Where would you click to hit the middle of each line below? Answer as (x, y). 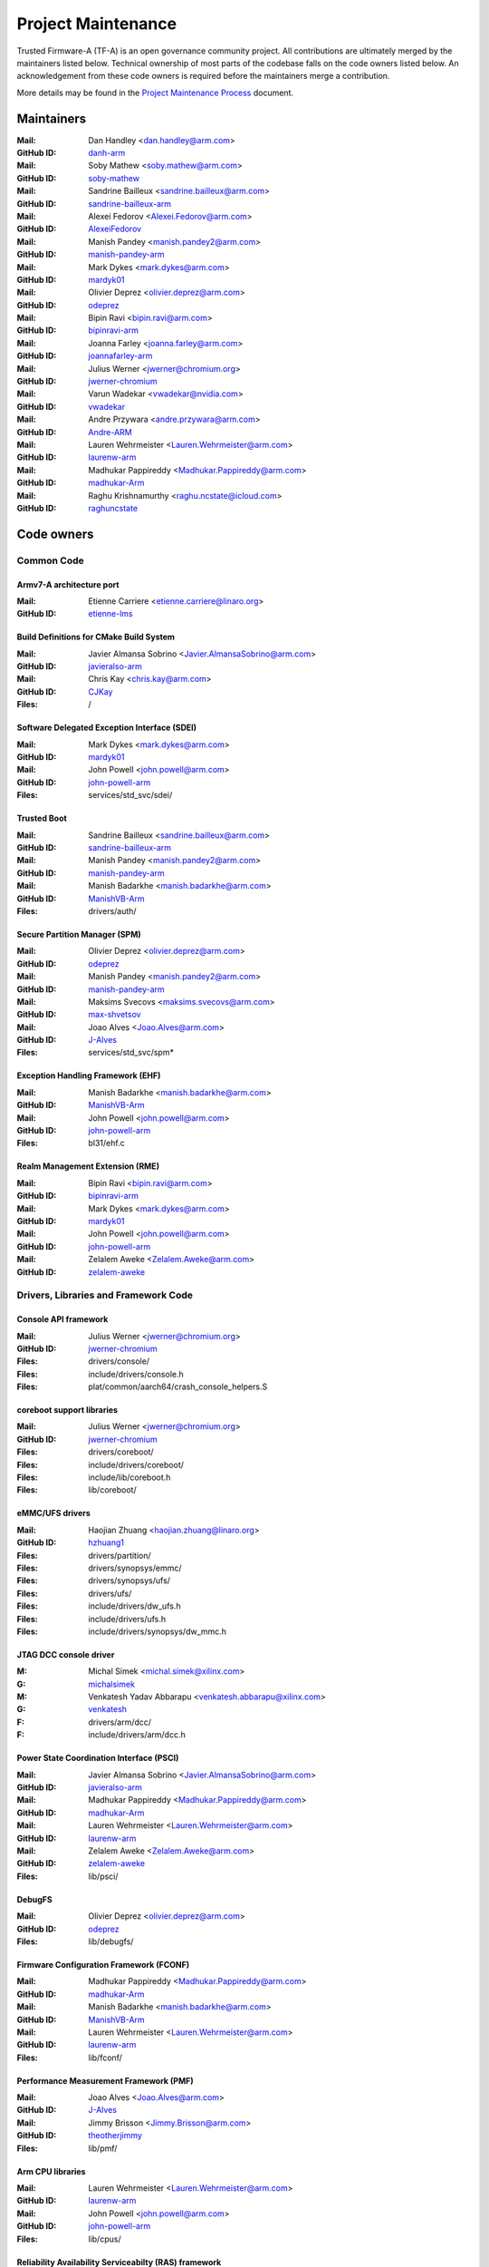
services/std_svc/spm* (131, 1053)
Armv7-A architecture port (68, 584)
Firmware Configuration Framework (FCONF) (103, 1964)
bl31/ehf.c (107, 1143)
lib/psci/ (103, 1876)
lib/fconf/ (105, 2058)
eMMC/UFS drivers (53, 1513)
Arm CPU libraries (51, 2171)
